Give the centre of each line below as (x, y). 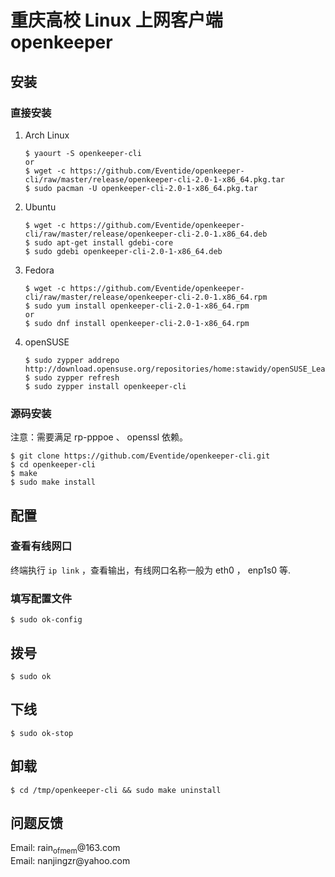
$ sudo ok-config (46, 620)
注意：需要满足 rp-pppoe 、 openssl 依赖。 (99, 437)
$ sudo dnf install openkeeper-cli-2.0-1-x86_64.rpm (137, 323)
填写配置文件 (41, 598)
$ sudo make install (53, 482)
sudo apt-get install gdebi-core (104, 242)
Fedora (39, 270)
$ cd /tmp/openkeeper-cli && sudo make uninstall (116, 790)
